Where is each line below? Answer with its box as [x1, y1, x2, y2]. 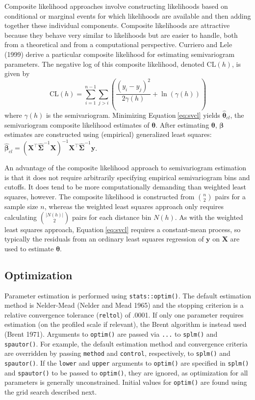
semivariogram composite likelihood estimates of [4, 119, 150, 130]
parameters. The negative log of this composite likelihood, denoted [4, 58, 204, 69]
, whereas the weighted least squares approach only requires [44, 201, 224, 211]
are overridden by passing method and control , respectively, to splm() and [4, 348, 230, 358]
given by [4, 68, 30, 79]
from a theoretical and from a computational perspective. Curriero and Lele [4, 39, 232, 50]
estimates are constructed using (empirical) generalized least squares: [4, 129, 212, 139]
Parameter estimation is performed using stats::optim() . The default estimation [4, 290, 252, 300]
